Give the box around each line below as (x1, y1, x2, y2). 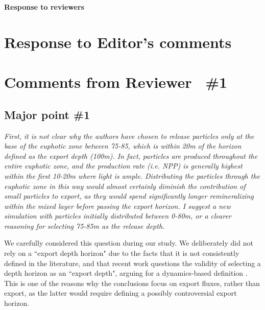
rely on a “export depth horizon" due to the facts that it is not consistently (4, 248, 239, 258)
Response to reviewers (4, 2, 84, 12)
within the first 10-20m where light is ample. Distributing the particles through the (4, 170, 260, 181)
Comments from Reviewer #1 (4, 71, 228, 92)
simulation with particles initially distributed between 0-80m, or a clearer (4, 210, 232, 221)
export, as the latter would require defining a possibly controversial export (4, 288, 237, 298)
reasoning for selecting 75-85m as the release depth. (4, 220, 165, 231)
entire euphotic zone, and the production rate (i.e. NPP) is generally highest (4, 160, 243, 171)
